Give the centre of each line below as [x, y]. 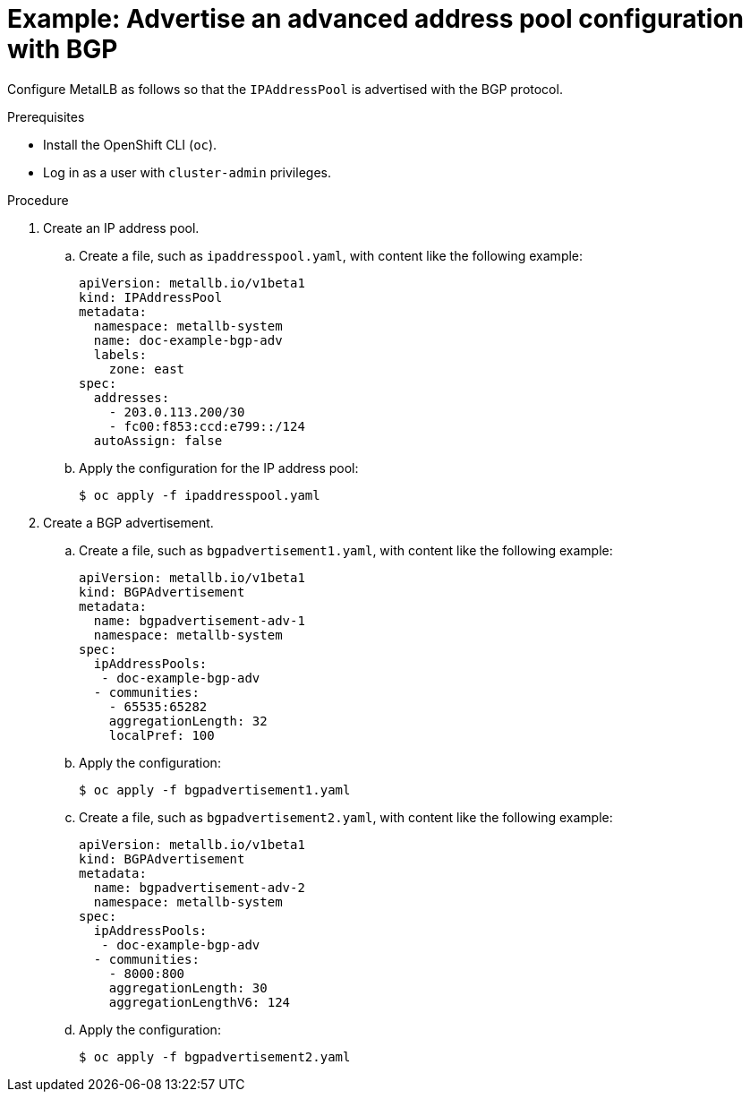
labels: [120, 354]
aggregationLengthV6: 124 [200, 1002]
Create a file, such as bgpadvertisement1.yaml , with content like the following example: [346, 550]
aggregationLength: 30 [188, 987]
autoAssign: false [158, 440]
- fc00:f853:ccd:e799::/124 [207, 426]
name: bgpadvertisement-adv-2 [199, 887]
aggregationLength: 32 [188, 721]
